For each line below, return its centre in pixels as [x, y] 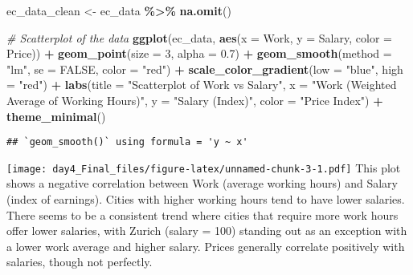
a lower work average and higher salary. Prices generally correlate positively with [206, 246]
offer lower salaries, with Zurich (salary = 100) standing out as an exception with [207, 231]
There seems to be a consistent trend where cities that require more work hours [202, 214]
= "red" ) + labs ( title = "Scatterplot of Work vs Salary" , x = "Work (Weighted [202, 85]
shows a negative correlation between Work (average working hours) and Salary [202, 183]
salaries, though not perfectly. [80, 262]
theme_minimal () [56, 116]
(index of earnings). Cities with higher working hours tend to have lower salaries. [206, 199]
